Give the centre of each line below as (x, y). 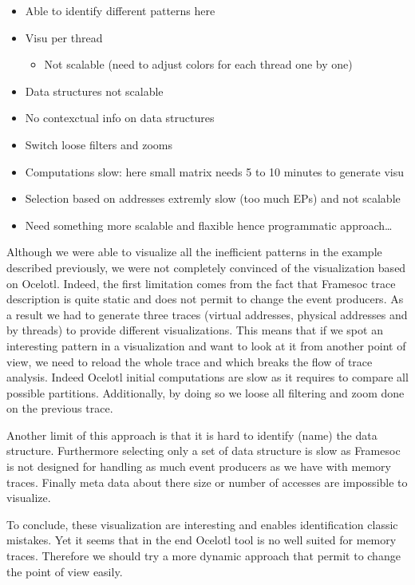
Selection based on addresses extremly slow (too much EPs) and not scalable (213, 198)
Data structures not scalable (94, 91)
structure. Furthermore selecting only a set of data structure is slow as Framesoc (204, 451)
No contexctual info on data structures (120, 118)
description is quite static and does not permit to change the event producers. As (205, 299)
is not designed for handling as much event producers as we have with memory (199, 466)
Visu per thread (64, 37)
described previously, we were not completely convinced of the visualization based (206, 267)
